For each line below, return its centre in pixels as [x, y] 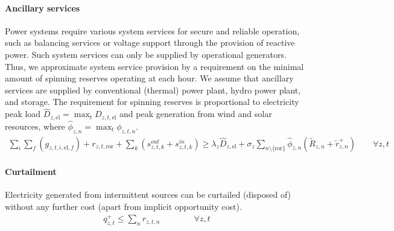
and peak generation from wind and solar [196, 114]
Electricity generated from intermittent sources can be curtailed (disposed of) [148, 195]
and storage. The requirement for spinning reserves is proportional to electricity [152, 102]
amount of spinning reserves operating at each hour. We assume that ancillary [149, 78]
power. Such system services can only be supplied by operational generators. [146, 54]
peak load [23, 114]
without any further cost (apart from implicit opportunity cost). [123, 207]
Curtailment [31, 172]
